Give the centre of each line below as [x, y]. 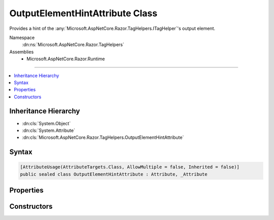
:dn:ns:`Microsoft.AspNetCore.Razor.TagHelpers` [73, 45]
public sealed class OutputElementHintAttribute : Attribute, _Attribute [114, 174]
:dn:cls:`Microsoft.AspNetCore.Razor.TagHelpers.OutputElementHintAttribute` [103, 137]
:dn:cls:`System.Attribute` [49, 130]
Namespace [22, 38]
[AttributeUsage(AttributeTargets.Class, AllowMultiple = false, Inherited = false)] [130, 167]
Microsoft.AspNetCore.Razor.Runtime [66, 59]
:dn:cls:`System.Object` [46, 123]
